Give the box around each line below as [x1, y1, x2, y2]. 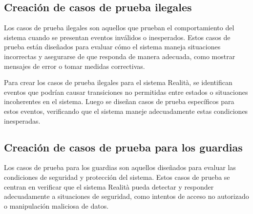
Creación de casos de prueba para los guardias [4, 139, 243, 154]
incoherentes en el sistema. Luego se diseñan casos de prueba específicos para [4, 96, 234, 107]
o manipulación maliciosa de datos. [4, 200, 109, 211]
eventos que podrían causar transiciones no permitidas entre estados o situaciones [4, 86, 248, 97]
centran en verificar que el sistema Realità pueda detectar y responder [4, 181, 214, 192]
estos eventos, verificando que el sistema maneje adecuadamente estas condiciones [4, 106, 248, 116]
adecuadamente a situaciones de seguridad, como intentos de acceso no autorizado [4, 191, 249, 201]
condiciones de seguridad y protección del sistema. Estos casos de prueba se [4, 171, 230, 182]
